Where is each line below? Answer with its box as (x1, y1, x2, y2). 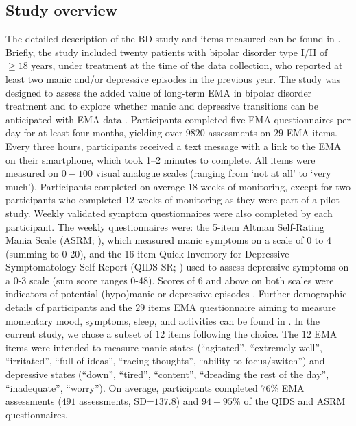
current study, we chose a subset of (5, 327, 152, 341)
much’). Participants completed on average (5, 179, 185, 193)
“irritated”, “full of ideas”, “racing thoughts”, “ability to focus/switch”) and (5, 353, 325, 368)
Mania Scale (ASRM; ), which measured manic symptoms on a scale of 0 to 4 (5, 233, 331, 247)
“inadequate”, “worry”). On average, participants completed (5, 380, 258, 394)
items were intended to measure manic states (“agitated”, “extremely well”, (5, 340, 322, 354)
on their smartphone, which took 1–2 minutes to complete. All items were (5, 152, 316, 166)
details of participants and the (5, 300, 132, 314)
